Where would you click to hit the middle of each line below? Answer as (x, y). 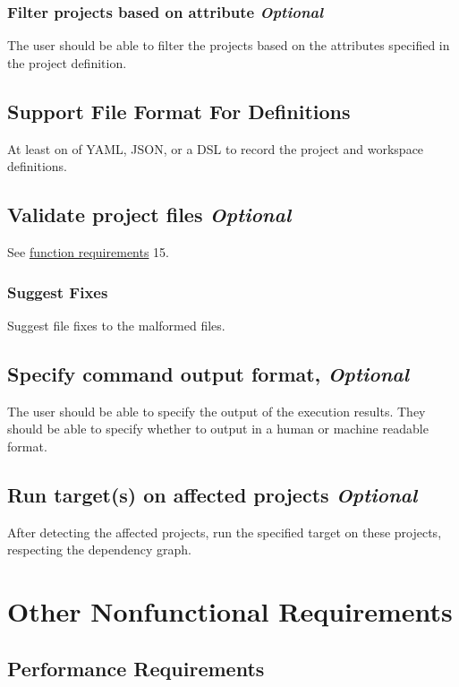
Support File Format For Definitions (179, 111)
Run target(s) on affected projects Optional (212, 494)
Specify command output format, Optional (208, 373)
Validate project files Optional (149, 215)
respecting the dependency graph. (99, 550)
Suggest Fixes (58, 292)
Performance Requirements (136, 668)
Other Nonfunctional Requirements (230, 610)
